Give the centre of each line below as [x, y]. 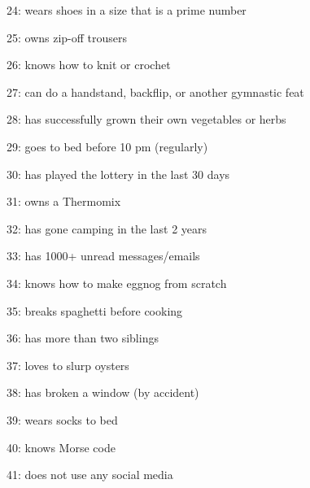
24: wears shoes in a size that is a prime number [127, 10]
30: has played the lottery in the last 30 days [118, 174]
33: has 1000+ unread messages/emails [103, 256]
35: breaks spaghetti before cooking [95, 310]
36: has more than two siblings [83, 338]
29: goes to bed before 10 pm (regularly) [107, 146]
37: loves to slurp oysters [68, 365]
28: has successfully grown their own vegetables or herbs [146, 119]
